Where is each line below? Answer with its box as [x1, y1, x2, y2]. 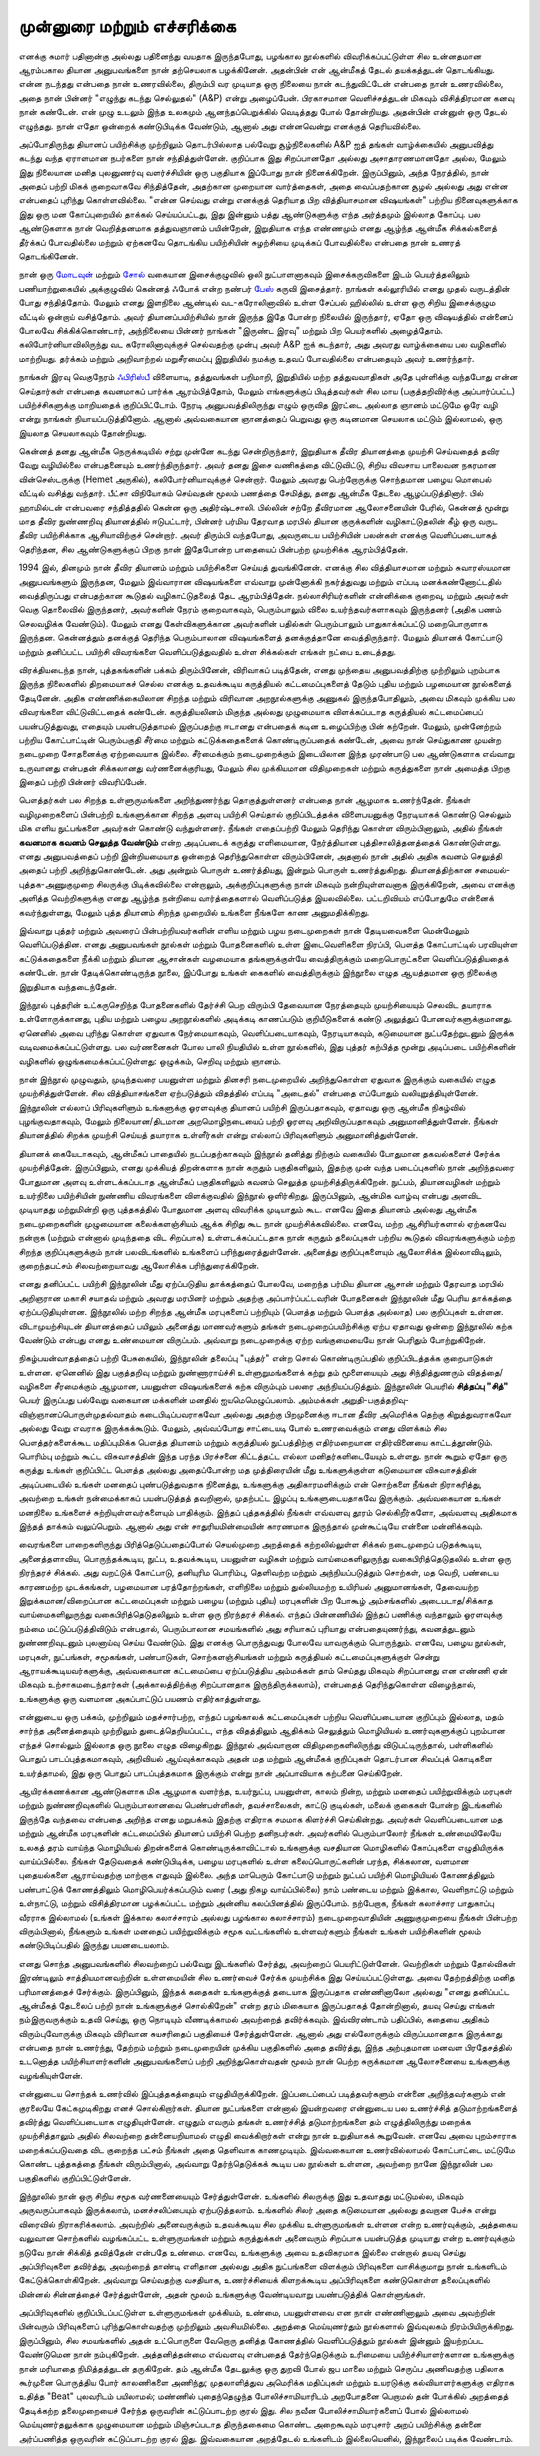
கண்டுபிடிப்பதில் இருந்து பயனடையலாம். [18, 1939, 170, 1951]
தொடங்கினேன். [18, 250, 79, 262]
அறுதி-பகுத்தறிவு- [340, 1394, 410, 1406]
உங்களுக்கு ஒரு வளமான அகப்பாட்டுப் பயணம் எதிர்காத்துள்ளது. [18, 1692, 262, 1704]
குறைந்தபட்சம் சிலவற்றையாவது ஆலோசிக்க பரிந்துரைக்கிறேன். [18, 1259, 260, 1271]
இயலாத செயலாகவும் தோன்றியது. [18, 426, 147, 439]
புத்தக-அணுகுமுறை [18, 878, 94, 890]
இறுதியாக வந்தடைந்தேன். [18, 980, 118, 992]
